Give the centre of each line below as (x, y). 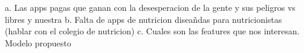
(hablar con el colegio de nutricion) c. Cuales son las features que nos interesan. (152, 31)
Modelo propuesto (38, 42)
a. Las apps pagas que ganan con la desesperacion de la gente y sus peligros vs (150, 7)
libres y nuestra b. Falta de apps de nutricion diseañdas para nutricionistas (144, 19)
